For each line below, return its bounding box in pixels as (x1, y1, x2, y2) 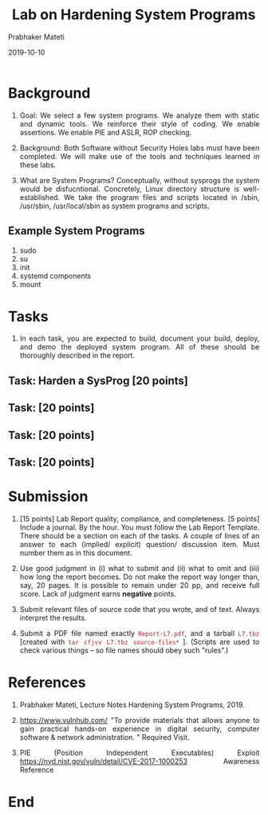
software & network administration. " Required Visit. (19, 732, 190, 741)
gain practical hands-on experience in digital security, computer (19, 724, 260, 733)
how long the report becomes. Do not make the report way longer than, (19, 572, 260, 581)
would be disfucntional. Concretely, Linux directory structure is (19, 184, 240, 194)
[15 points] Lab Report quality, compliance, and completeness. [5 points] (19, 513, 260, 523)
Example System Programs (8, 224, 146, 238)
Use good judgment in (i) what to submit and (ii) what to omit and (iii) (19, 563, 260, 573)
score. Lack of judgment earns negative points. (19, 589, 176, 598)
